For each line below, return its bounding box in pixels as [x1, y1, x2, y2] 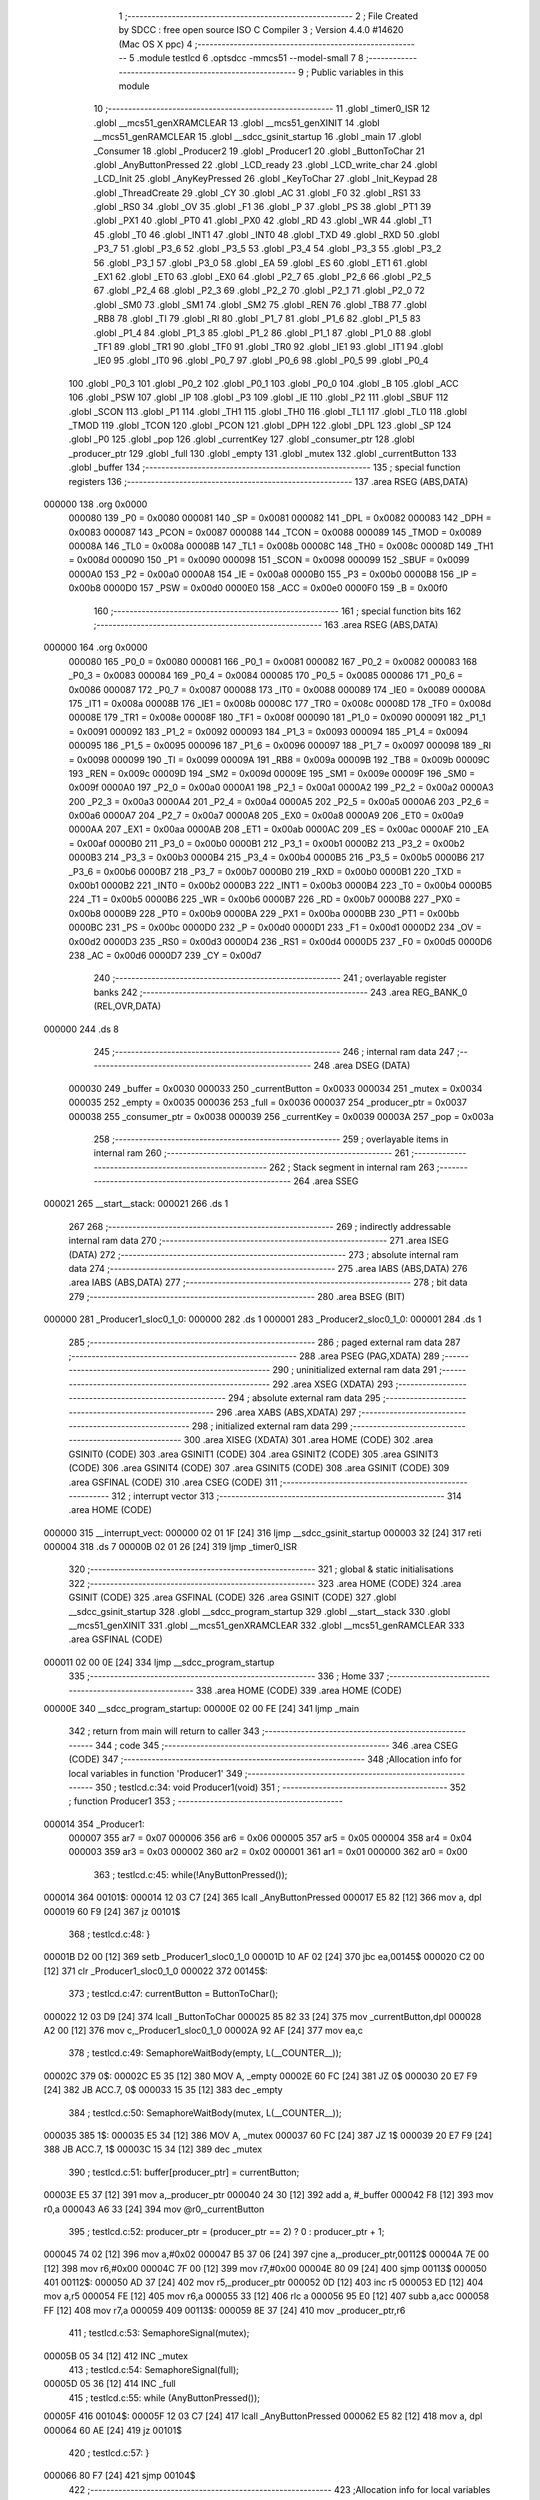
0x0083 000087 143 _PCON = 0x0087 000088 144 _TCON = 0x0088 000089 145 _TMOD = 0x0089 [68, 526, 482, 538]
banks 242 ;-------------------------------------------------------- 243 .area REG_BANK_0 [93, 986, 468, 998]
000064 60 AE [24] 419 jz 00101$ [43, 2424, 182, 2436]
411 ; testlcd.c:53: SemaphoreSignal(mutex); [68, 2327, 250, 2339]
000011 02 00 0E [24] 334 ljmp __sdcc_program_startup [43, 1656, 275, 1668]
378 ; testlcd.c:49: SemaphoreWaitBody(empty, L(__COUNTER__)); [68, 2047, 342, 2059]
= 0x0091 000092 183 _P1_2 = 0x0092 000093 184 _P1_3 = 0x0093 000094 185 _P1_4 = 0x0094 [68, 725, 469, 737]
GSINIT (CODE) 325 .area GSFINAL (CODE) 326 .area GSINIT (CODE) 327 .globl [68, 1591, 397, 1604]
